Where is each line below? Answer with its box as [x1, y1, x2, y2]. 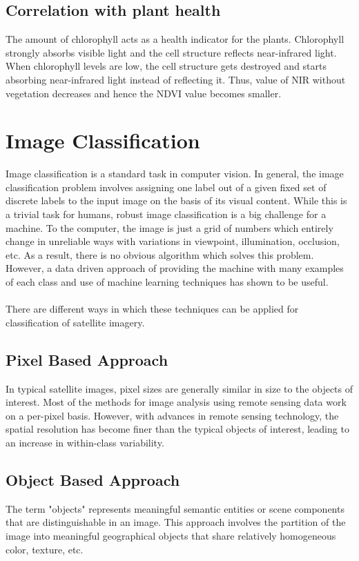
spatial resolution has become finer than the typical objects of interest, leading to [6, 422, 349, 436]
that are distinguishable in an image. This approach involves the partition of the [6, 515, 346, 529]
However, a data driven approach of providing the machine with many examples [6, 261, 344, 275]
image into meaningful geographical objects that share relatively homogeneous [6, 528, 336, 542]
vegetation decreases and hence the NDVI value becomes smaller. [6, 86, 282, 100]
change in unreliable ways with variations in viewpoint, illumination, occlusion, [6, 234, 340, 248]
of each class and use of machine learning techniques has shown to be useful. [6, 275, 329, 289]
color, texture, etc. [6, 542, 84, 556]
